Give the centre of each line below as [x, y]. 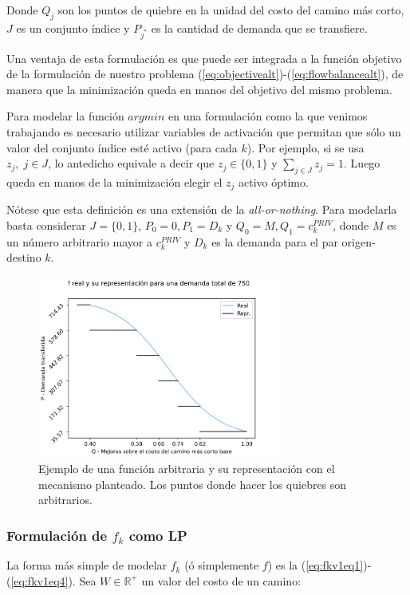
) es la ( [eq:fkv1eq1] [315, 565]
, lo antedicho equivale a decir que [131, 163]
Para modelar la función [65, 116]
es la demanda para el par [275, 241]
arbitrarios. [65, 500]
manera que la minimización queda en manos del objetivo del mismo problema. [199, 89]
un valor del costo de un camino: [221, 580]
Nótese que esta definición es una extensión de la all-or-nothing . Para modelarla [202, 209]
